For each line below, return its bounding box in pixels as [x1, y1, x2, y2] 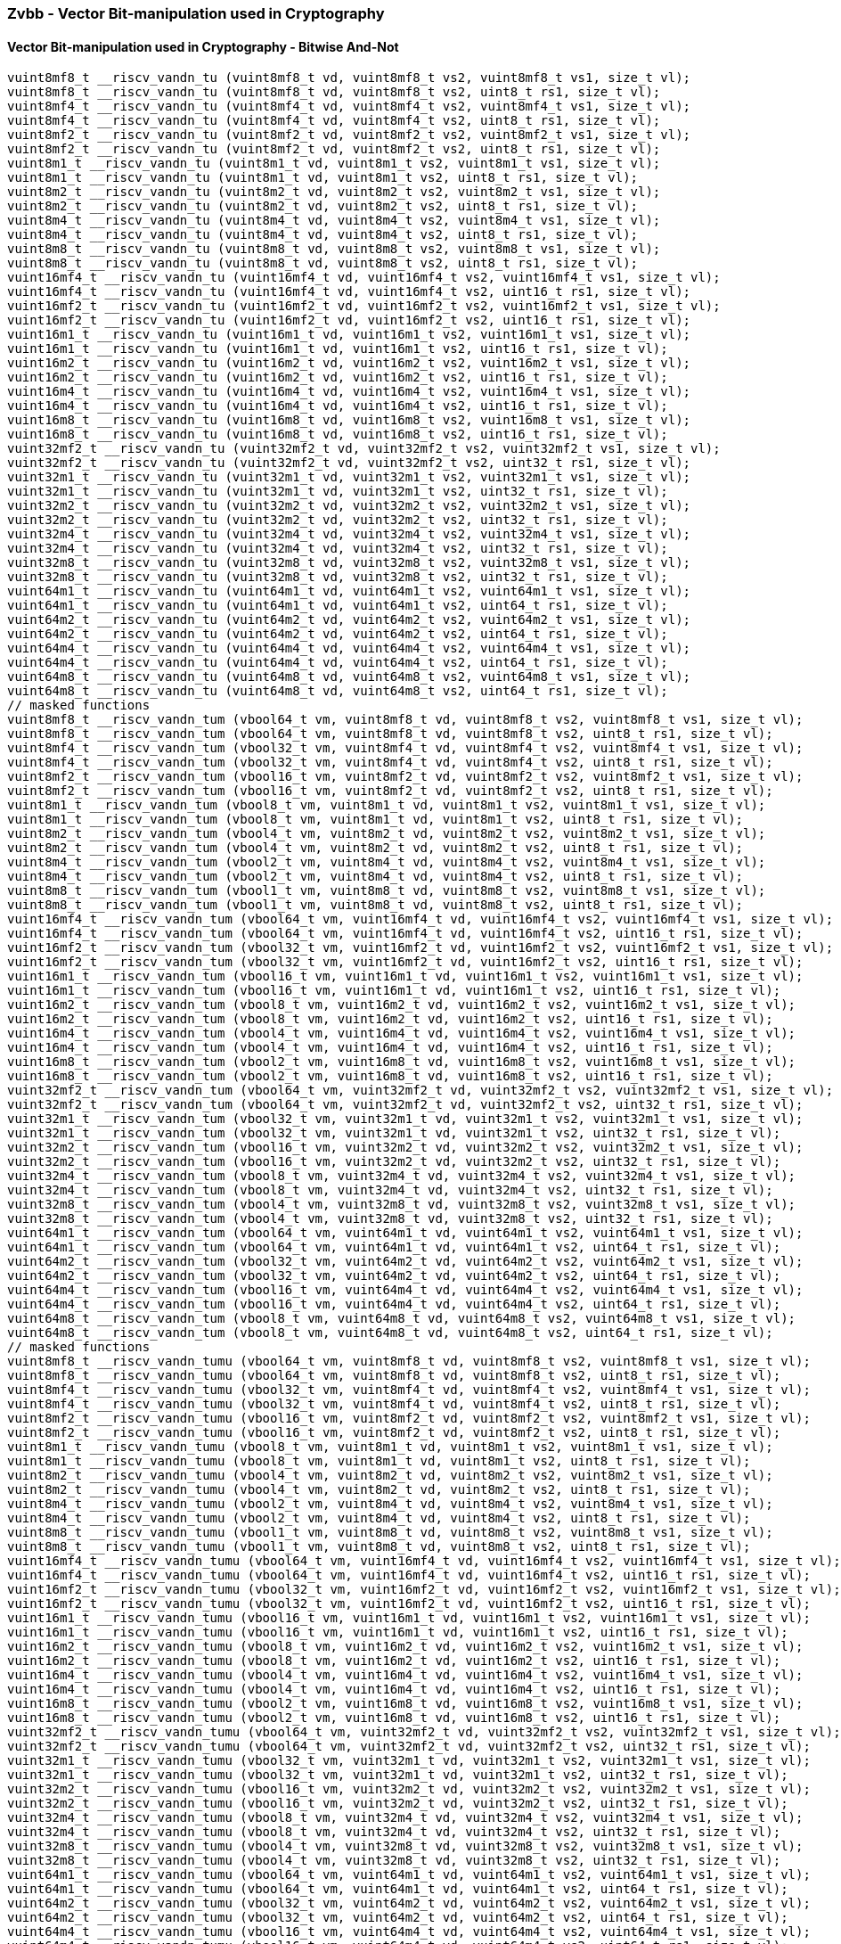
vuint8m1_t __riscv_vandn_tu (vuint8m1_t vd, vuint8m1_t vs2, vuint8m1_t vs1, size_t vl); [7, 156, 661, 171]
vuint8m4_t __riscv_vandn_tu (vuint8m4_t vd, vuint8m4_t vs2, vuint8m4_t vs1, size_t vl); [7, 213, 661, 228]
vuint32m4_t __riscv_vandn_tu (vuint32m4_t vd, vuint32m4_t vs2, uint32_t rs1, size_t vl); [7, 541, 668, 556]
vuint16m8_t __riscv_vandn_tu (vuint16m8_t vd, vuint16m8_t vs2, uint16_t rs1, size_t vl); [7, 427, 668, 442]
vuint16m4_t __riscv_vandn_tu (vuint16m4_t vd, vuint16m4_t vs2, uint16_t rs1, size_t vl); [7, 398, 668, 414]
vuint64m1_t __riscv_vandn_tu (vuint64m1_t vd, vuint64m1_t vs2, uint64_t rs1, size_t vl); [7, 598, 668, 613]
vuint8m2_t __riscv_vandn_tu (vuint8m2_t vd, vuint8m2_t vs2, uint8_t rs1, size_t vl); [7, 199, 639, 214]
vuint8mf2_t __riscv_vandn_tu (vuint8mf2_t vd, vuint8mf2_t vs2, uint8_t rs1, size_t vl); [7, 142, 661, 157]
